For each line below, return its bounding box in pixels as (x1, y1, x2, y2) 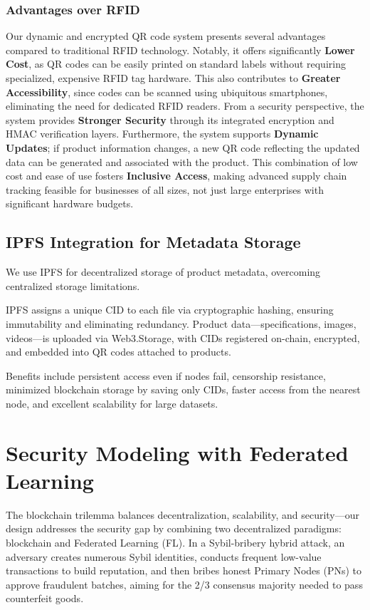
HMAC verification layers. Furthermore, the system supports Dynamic (6, 126, 319, 141)
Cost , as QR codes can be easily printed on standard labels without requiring (6, 56, 346, 71)
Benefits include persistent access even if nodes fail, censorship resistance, (6, 368, 326, 383)
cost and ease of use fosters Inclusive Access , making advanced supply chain (6, 168, 347, 183)
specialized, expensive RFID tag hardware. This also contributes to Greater (6, 71, 341, 85)
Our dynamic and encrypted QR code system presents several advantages (6, 29, 326, 43)
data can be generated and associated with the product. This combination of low (6, 154, 358, 169)
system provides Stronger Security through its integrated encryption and (6, 112, 334, 127)
